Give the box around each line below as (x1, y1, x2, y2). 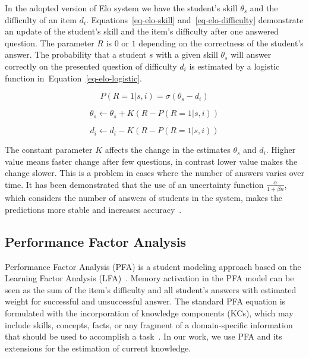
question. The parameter (5, 36, 94, 49)
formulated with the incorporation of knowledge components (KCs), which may (5, 307, 294, 319)
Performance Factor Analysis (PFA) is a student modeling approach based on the (5, 260, 301, 272)
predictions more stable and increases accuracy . (5, 203, 182, 215)
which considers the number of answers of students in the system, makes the (5, 191, 283, 204)
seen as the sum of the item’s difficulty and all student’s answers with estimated (5, 283, 297, 296)
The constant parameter (5, 143, 93, 156)
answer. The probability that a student (5, 48, 147, 61)
